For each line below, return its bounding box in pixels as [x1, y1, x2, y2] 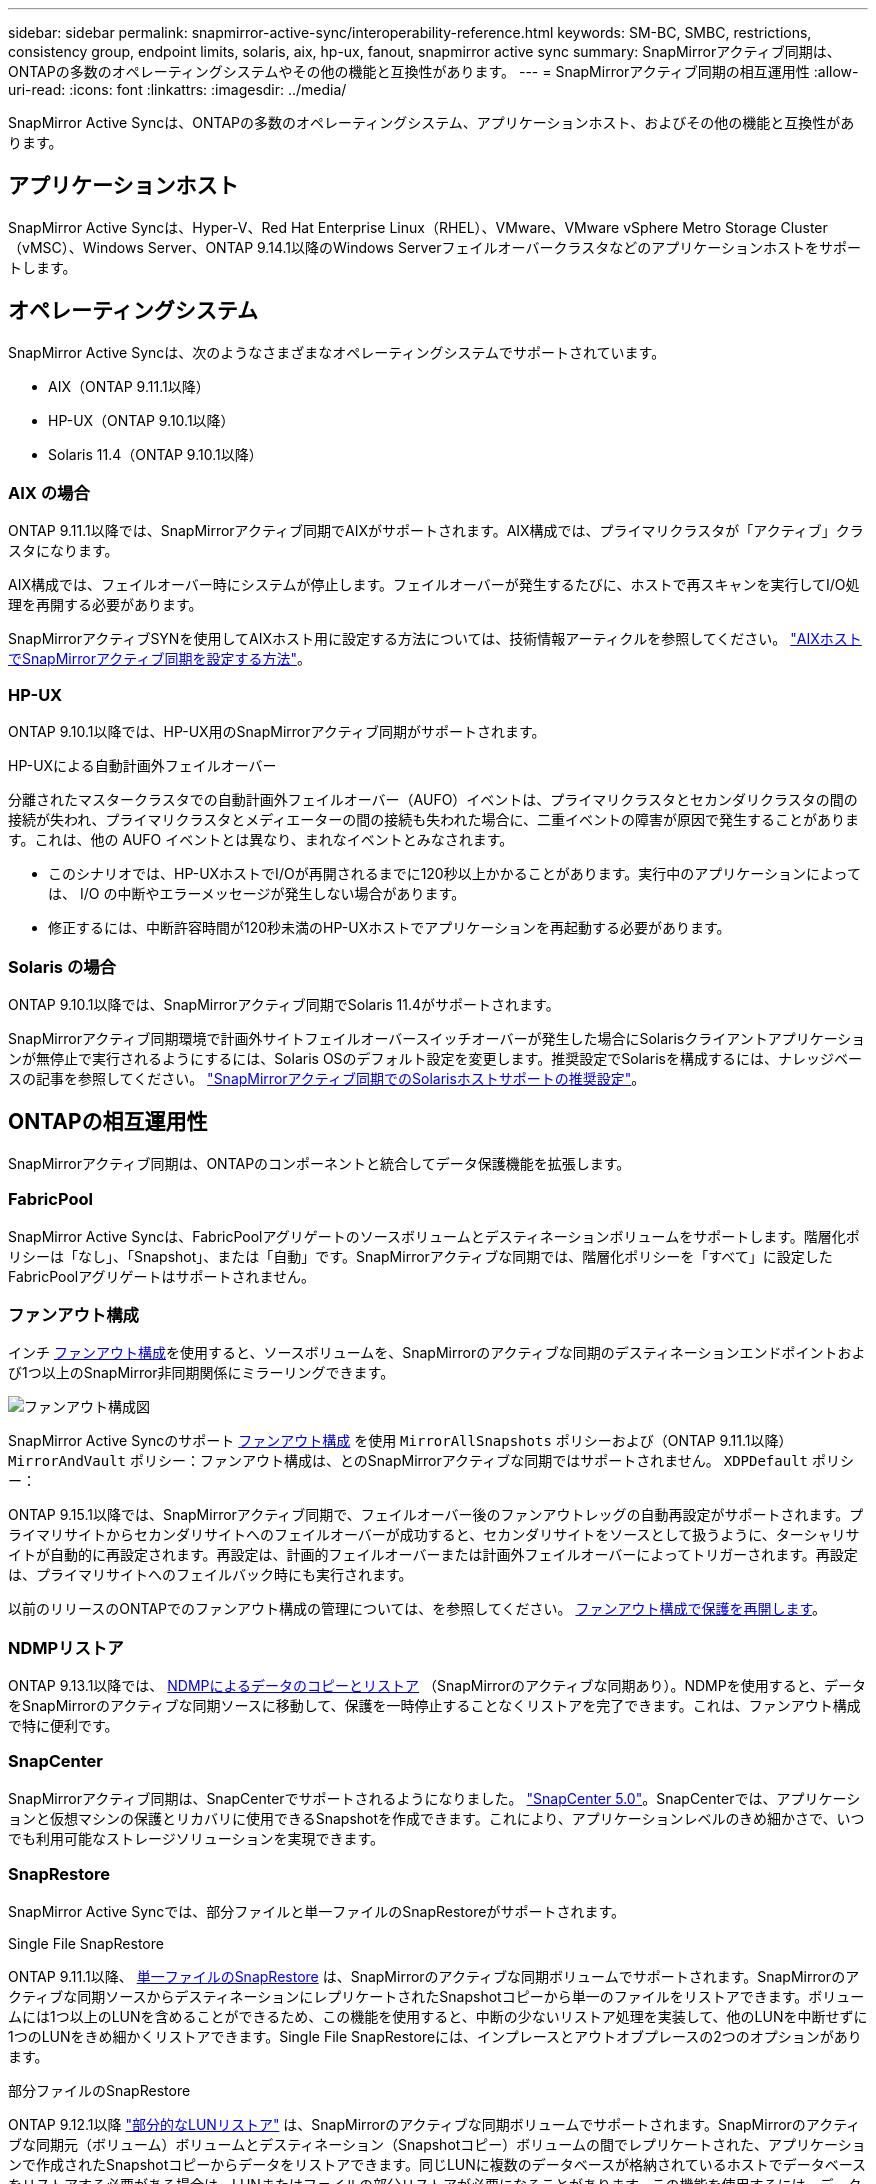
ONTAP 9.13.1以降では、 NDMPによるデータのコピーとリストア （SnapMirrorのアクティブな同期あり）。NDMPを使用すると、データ [8, 1677, 867, 1695]
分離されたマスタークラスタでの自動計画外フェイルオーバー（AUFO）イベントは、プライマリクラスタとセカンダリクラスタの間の [8, 791, 858, 809]
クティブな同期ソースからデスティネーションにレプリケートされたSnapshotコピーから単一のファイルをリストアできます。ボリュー [8, 1987, 865, 2005]
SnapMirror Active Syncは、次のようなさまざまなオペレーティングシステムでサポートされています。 [8, 343, 666, 361]
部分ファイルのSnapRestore [8, 2081, 191, 2099]
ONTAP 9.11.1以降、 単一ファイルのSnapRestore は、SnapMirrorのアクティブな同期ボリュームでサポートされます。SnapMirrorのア [8, 1967, 860, 1985]
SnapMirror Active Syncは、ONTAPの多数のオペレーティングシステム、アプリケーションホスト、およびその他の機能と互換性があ [8, 114, 855, 131]
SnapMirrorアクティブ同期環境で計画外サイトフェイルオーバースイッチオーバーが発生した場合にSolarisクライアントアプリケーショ [8, 1029, 866, 1047]
